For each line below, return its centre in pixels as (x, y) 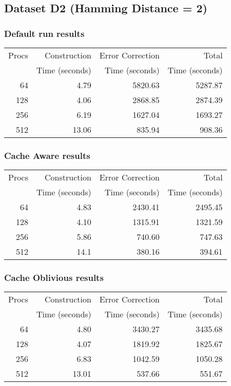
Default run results (44, 33)
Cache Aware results (47, 155)
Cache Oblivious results (54, 278)
